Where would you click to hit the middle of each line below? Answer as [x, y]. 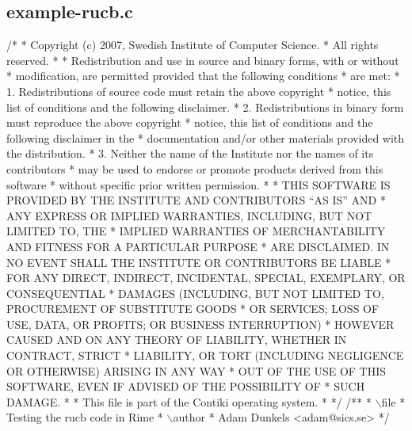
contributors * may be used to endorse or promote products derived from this [195, 168]
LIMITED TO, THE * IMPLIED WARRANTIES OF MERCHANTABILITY [196, 231]
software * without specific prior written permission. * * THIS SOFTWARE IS [198, 184]
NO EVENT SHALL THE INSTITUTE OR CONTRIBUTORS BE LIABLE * [199, 262]
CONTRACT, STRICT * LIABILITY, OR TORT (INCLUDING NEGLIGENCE [205, 355]
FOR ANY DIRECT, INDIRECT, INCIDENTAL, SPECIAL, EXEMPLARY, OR [206, 278]
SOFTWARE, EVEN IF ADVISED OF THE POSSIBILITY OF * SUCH [186, 386]
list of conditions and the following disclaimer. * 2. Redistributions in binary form [205, 107]
